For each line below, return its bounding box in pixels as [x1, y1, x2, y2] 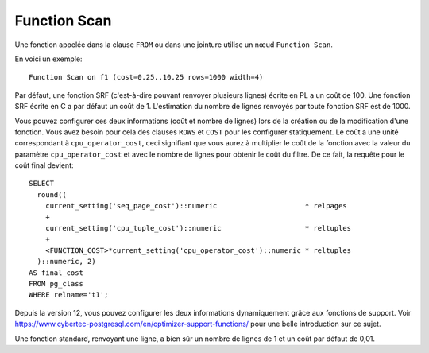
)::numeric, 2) [37, 257, 96, 266]
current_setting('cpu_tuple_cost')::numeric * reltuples [44, 223, 352, 233]
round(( [37, 190, 67, 199]
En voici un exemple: [14, 54, 83, 64]
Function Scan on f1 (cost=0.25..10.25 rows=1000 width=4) [29, 72, 264, 82]
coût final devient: [14, 161, 74, 170]
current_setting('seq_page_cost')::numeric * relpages [44, 201, 347, 211]
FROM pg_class [29, 279, 83, 288]
